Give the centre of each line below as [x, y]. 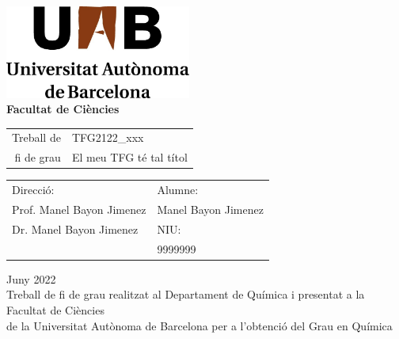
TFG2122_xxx [108, 137]
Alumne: [178, 190]
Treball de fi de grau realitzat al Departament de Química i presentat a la [186, 294]
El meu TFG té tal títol [129, 157]
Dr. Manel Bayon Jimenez [75, 229]
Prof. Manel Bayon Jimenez [79, 209]
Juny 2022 [31, 278]
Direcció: [33, 190]
